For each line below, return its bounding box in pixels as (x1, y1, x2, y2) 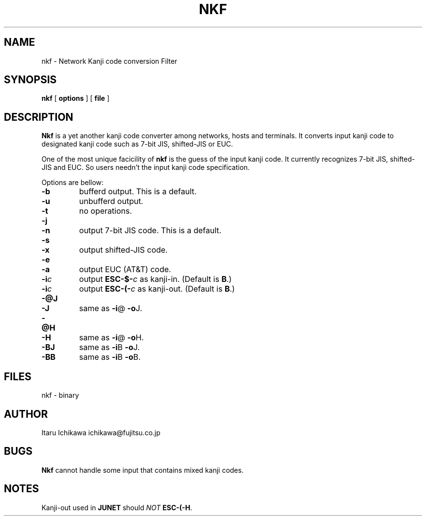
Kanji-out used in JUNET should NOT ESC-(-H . (41, 503, 193, 512)
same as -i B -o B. (79, 352, 141, 362)
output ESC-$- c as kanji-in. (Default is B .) (79, 274, 232, 284)
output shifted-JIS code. (79, 245, 168, 255)
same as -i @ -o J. (79, 303, 142, 314)
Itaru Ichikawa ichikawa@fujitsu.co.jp (41, 428, 160, 437)
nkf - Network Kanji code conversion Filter (41, 56, 177, 65)
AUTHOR (4, 408, 48, 420)
